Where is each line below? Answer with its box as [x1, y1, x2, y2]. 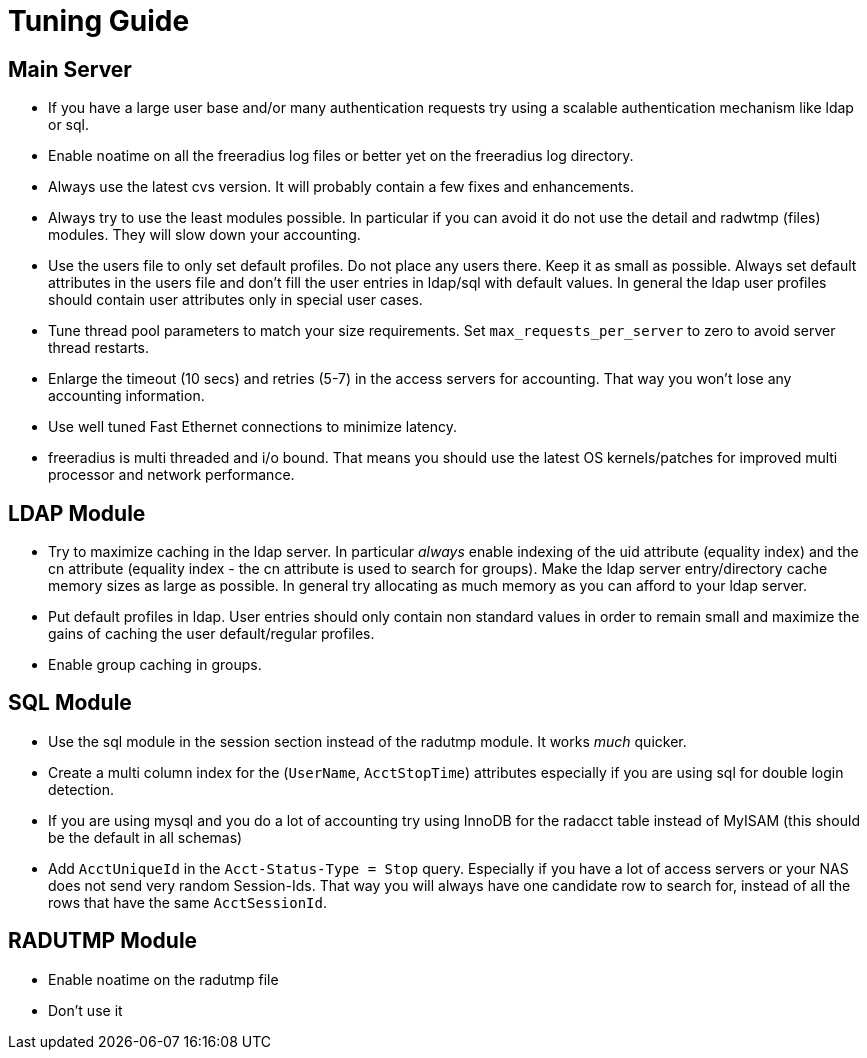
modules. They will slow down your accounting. [48, 226, 361, 244]
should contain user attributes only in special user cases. [48, 291, 423, 309]
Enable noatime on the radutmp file [48, 970, 279, 988]
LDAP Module [8, 500, 146, 526]
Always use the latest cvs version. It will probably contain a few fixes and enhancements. [48, 178, 634, 196]
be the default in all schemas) [48, 828, 243, 846]
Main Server [8, 56, 132, 82]
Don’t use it [48, 1001, 123, 1019]
